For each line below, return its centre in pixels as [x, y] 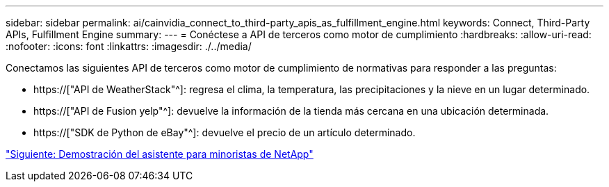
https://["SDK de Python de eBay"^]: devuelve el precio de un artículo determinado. [225, 132]
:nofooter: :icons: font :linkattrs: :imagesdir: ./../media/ [129, 46]
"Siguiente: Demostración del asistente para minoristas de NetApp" [160, 154]
